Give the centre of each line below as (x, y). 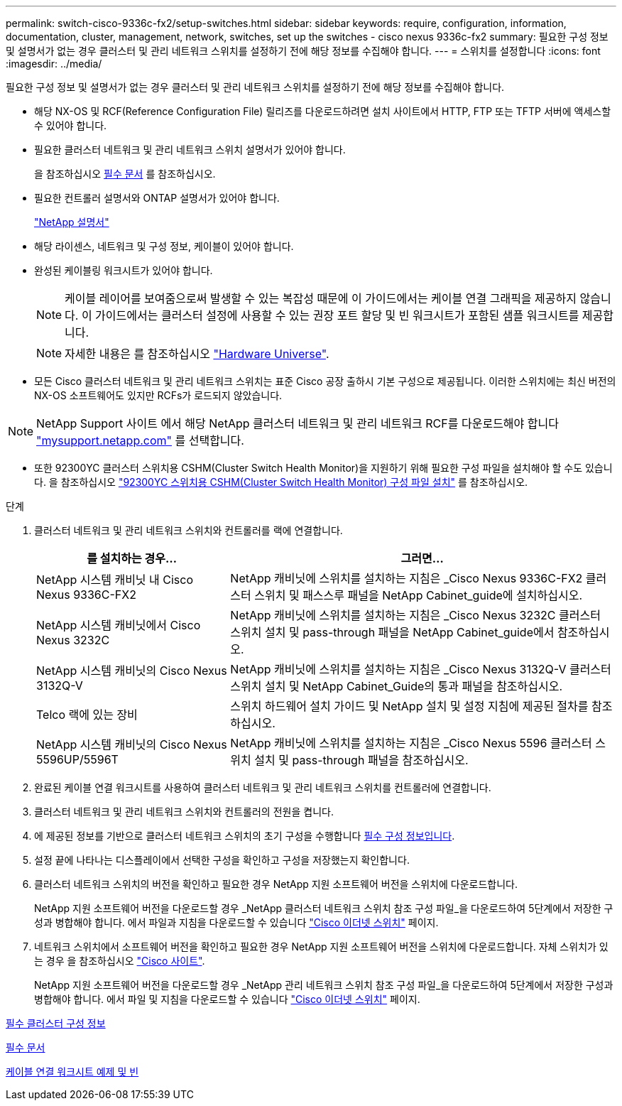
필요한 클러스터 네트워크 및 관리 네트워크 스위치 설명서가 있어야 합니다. (190, 150)
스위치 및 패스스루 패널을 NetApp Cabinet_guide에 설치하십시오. (419, 595)
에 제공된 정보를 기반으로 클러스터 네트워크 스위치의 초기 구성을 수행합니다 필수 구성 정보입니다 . (245, 836)
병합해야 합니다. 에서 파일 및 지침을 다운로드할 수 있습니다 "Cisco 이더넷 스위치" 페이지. (227, 999)
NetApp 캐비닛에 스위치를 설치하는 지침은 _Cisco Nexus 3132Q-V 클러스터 (421, 669)
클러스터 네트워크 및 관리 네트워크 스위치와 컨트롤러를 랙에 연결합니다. (189, 530)
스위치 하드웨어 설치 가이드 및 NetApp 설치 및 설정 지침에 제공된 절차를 (409, 706)
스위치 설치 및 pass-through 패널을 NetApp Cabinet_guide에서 (392, 632)
